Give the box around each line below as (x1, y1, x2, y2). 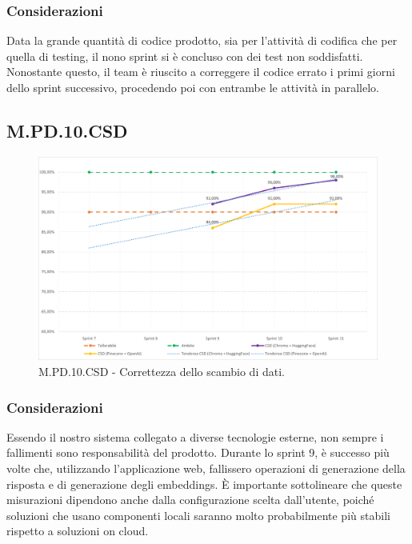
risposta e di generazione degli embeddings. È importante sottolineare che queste (6, 475, 402, 492)
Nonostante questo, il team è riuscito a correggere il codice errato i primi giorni (6, 63, 395, 80)
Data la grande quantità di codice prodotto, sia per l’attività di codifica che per (6, 32, 398, 49)
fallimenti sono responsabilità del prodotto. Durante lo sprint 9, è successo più (6, 444, 390, 461)
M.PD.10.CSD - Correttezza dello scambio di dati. (38, 363, 285, 380)
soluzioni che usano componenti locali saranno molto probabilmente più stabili (6, 506, 390, 523)
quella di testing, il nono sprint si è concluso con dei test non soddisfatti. (6, 47, 363, 64)
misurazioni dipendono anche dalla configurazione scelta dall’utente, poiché (6, 491, 374, 508)
